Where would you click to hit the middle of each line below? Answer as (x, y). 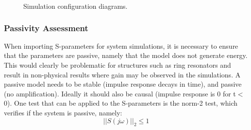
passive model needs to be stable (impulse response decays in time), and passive (123, 84)
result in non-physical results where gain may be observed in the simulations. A (122, 74)
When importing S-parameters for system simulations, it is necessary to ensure (121, 46)
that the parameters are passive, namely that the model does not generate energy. (126, 55)
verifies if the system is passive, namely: (63, 112)
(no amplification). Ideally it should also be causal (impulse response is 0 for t (120, 93)
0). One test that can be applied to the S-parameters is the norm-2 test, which (121, 103)
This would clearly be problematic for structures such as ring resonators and (117, 65)
